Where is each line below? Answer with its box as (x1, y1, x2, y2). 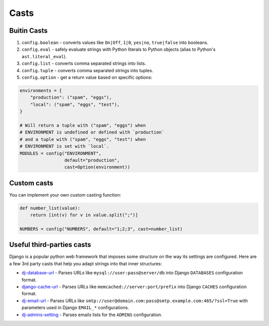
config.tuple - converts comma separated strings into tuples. (21, 67, 153, 73)
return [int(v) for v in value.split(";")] (30, 212, 138, 218)
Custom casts (9, 179, 53, 187)
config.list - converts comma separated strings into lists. (21, 60, 146, 67)
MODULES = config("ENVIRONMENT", (19, 150, 102, 156)
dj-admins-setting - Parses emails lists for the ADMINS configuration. (21, 312, 162, 318)
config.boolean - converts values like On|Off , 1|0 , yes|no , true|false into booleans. (21, 40, 209, 46)
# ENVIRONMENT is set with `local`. (19, 143, 110, 149)
